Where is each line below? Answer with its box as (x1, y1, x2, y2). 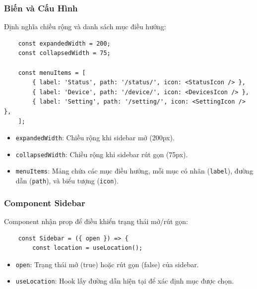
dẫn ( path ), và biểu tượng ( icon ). (15, 175, 119, 186)
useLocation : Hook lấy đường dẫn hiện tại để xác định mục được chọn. (15, 276, 234, 286)
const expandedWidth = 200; (18, 40, 111, 47)
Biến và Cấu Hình (4, 1, 78, 14)
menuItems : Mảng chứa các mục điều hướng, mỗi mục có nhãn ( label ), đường (15, 166, 254, 176)
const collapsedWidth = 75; (18, 50, 111, 57)
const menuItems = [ (18, 69, 86, 76)
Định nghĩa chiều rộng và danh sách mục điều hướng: (4, 21, 166, 32)
